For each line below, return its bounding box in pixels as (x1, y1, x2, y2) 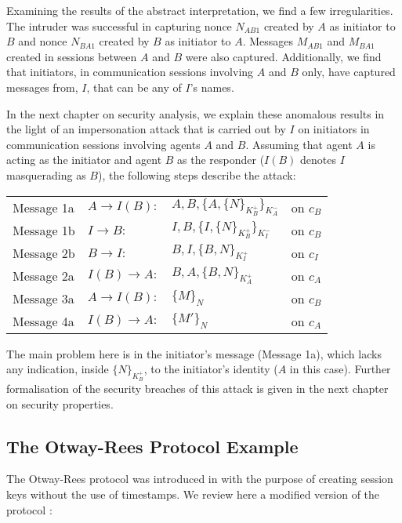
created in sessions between (6, 48, 137, 64)
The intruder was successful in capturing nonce (6, 17, 232, 34)
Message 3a (13, 289, 74, 307)
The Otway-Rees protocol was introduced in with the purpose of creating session (6, 470, 393, 487)
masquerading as (6, 166, 86, 183)
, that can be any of (86, 78, 182, 95)
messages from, (6, 78, 78, 95)
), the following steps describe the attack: (98, 166, 296, 183)
